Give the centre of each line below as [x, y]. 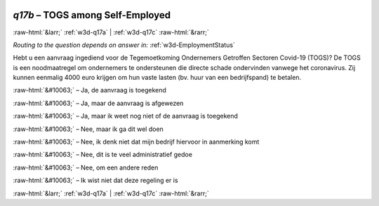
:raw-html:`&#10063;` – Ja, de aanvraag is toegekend [89, 90]
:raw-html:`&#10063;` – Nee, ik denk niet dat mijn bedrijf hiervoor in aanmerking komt [136, 142]
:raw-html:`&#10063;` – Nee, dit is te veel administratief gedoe [103, 155]
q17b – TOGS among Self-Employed [92, 15]
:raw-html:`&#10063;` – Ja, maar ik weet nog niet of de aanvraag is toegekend [126, 116]
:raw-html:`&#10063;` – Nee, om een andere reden [86, 167]
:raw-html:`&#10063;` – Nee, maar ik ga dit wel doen [88, 129]
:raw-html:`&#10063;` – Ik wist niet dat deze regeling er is [95, 180]
